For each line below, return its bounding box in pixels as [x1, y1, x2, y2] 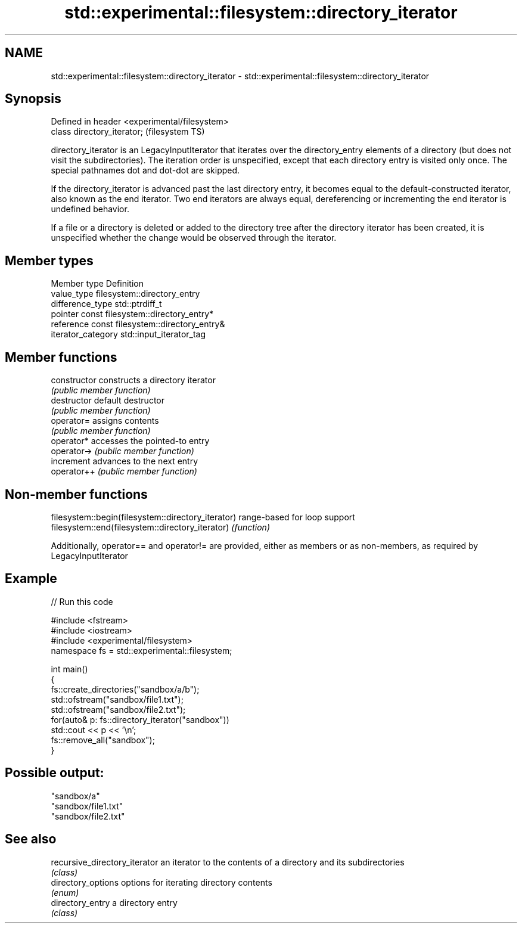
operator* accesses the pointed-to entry [51, 436, 210, 446]
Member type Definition [51, 278, 144, 289]
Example [5, 571, 57, 586]
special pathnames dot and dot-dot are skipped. [51, 165, 240, 176]
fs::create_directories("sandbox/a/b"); [51, 684, 200, 694]
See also [5, 831, 57, 847]
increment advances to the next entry [51, 456, 198, 467]
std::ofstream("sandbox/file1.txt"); [51, 694, 184, 704]
